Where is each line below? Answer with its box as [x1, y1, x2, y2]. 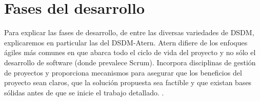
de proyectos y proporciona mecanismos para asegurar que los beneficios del [4, 67, 242, 78]
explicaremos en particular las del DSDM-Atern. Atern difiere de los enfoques [4, 37, 248, 47]
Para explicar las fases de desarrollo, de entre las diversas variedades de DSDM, [4, 27, 254, 38]
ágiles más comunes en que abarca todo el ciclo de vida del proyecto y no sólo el [4, 47, 256, 58]
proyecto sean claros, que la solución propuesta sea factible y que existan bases [4, 77, 252, 88]
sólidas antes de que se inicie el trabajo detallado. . [4, 87, 164, 97]
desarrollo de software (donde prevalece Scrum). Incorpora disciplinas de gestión [4, 57, 256, 67]
